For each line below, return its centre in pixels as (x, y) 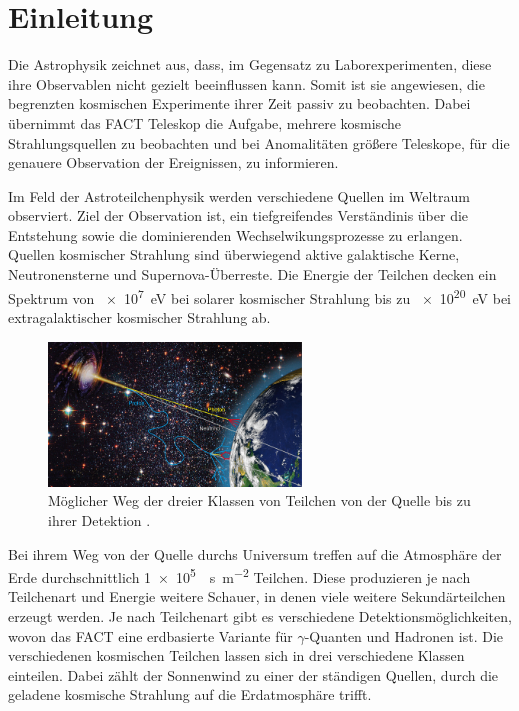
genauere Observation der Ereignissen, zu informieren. (173, 162)
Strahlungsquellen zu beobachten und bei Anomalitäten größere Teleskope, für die (259, 142)
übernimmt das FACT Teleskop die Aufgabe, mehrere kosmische (204, 122)
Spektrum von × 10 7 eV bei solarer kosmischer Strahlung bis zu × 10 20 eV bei (259, 296)
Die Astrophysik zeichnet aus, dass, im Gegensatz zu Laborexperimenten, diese (250, 64)
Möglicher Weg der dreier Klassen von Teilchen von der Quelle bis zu (259, 500)
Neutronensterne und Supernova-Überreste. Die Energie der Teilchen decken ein (252, 274)
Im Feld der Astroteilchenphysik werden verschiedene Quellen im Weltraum (239, 195)
